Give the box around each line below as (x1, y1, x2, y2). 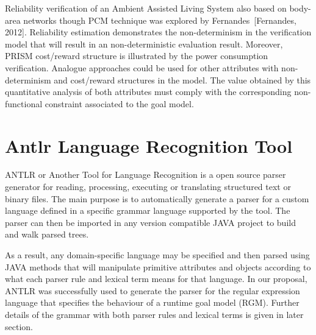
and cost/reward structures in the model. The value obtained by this (54, 73, 311, 86)
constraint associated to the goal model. (45, 97, 194, 110)
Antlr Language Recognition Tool (5, 133, 293, 158)
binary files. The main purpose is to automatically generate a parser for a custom (5, 192, 309, 205)
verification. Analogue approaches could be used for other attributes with (5, 61, 279, 74)
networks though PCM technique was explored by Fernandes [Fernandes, (23, 13, 296, 26)
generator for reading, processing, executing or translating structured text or (5, 180, 291, 193)
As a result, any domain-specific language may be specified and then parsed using (5, 249, 310, 261)
